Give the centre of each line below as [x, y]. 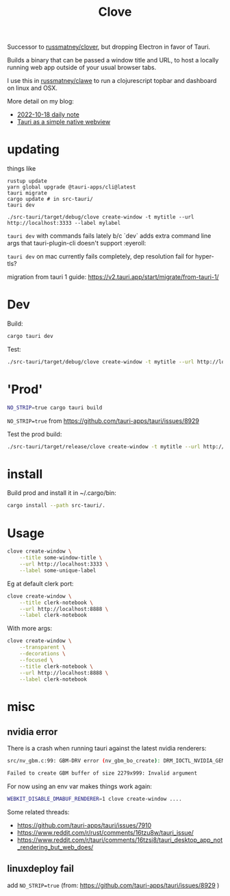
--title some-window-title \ [61, 558]
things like [22, 169]
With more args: [30, 629]
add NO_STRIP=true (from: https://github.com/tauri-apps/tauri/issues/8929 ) [113, 885]
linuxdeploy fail [40, 869]
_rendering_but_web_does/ [55, 847]
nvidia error [33, 732]
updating [33, 150]
